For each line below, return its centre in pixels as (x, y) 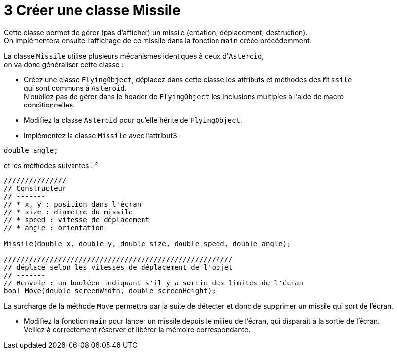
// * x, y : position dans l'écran (73, 204)
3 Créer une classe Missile (92, 10)
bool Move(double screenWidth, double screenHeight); (110, 291)
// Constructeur (35, 188)
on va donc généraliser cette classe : (64, 64)
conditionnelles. (50, 105)
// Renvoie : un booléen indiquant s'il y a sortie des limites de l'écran (154, 283)
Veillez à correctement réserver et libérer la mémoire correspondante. (137, 329)
